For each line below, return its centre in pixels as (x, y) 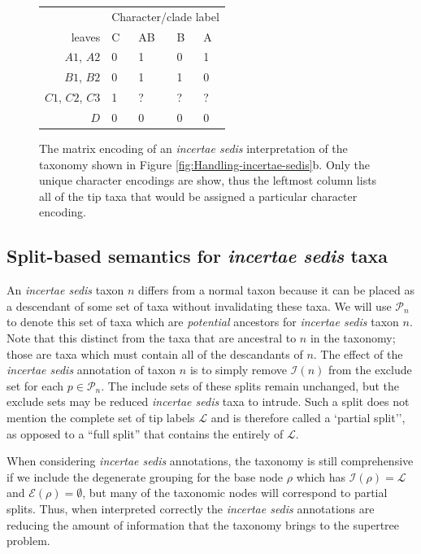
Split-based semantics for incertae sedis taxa (197, 256)
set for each (35, 385)
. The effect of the (358, 353)
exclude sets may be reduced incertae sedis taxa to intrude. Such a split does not (208, 401)
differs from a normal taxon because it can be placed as (276, 290)
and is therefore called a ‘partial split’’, (308, 417)
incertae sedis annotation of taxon (91, 370)
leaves (86, 36)
